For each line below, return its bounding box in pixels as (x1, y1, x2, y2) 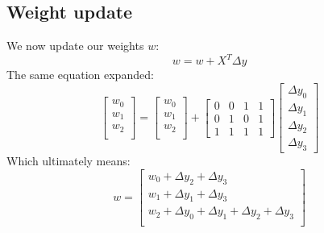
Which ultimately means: (6, 152, 131, 169)
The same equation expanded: (6, 66, 154, 83)
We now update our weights (6, 37, 144, 54)
